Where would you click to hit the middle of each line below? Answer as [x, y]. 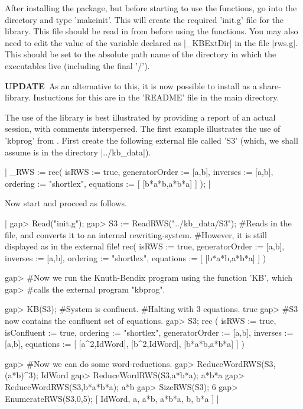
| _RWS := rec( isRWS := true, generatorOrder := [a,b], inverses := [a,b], [139, 172]
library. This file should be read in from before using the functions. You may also [151, 31]
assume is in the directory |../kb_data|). [78, 152]
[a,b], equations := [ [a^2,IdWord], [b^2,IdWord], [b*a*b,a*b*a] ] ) [125, 344]
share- [270, 85]
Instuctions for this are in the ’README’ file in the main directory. [156, 97]
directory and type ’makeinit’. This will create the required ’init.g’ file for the [144, 19]
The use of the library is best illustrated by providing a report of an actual [140, 117]
